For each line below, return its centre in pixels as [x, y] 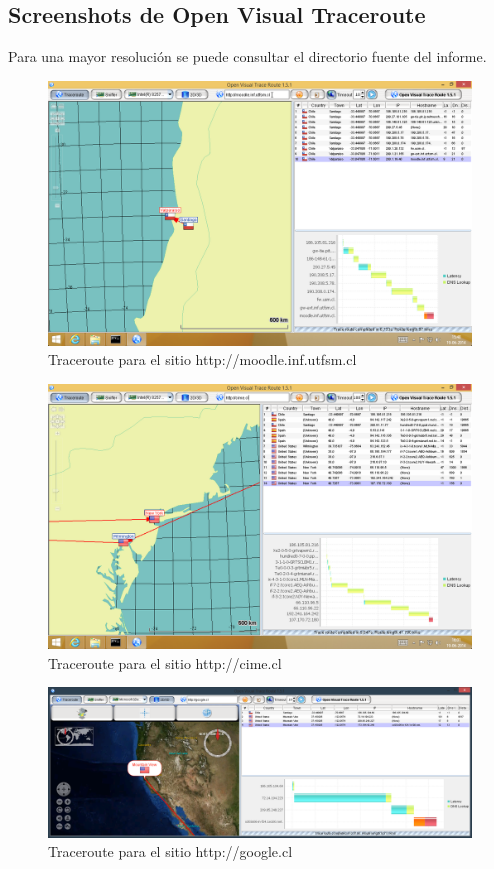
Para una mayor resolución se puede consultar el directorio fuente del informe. [247, 56]
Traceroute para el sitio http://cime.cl [165, 662]
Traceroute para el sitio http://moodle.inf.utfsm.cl [202, 359]
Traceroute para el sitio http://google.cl [170, 851]
